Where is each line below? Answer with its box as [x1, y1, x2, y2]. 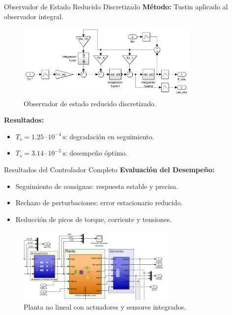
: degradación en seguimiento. [65, 131, 154, 141]
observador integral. [4, 11, 63, 21]
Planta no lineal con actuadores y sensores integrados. [24, 301, 186, 312]
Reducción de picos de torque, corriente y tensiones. [15, 214, 172, 224]
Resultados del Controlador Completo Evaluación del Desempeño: [4, 164, 215, 174]
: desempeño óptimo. [65, 148, 128, 158]
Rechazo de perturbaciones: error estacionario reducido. [15, 197, 183, 208]
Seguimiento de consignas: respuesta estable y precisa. [15, 181, 178, 191]
